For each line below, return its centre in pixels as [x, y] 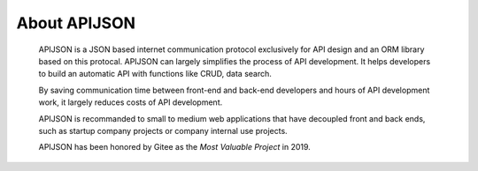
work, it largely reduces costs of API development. [131, 102]
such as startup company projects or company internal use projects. [163, 130]
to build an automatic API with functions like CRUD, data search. [155, 74]
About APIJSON [76, 23]
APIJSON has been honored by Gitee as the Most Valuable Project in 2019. [175, 147]
